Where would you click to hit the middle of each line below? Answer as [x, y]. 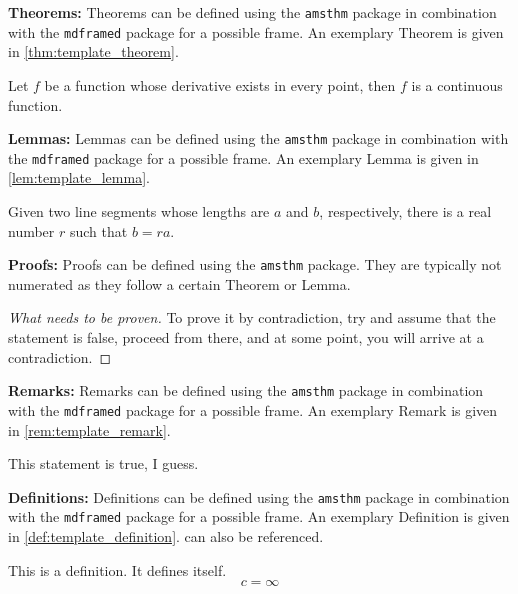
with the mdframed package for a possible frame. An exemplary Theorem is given [256, 31]
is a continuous [457, 84]
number [31, 230]
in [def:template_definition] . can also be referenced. [166, 536]
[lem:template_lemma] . [79, 177]
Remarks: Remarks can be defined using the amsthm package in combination [246, 390]
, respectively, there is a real [405, 211]
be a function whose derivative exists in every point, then [220, 84]
